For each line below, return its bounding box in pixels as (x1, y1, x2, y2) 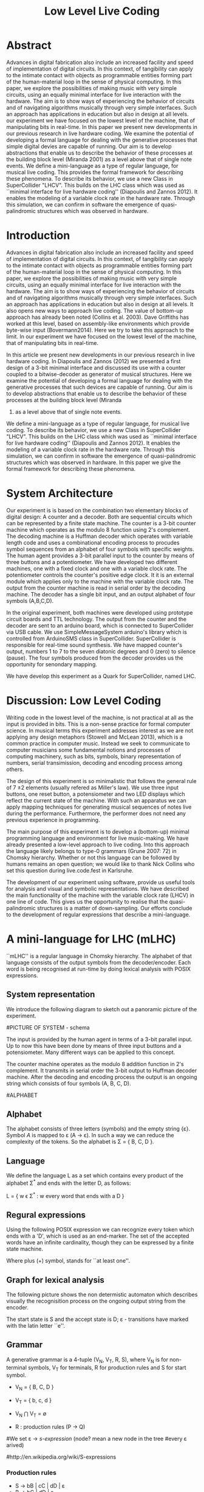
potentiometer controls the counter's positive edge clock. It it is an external (6, 571, 194, 579)
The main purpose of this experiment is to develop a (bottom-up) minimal (6, 828, 189, 835)
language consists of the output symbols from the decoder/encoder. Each (6, 958, 191, 966)
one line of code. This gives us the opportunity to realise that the (6, 898, 168, 905)
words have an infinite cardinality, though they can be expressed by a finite (6, 1239, 194, 1246)
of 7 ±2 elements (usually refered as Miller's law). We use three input (6, 784, 179, 791)
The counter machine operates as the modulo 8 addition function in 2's (6, 1060, 184, 1067)
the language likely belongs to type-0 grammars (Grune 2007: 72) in (6, 847, 177, 854)
